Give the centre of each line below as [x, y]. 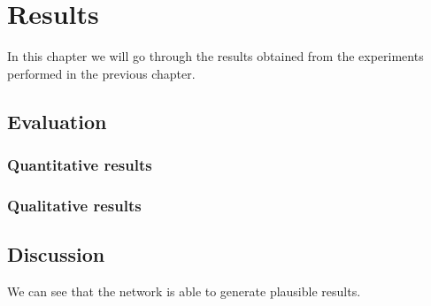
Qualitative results [74, 205]
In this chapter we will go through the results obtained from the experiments [215, 56]
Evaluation [57, 121]
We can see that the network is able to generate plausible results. [184, 291]
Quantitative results [80, 165]
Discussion [56, 254]
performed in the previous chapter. [101, 73]
